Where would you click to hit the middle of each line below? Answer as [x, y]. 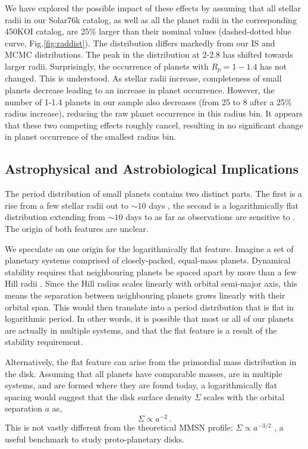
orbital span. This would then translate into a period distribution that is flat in [149, 307]
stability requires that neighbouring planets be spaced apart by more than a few [151, 271]
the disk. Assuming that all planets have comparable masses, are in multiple [144, 373]
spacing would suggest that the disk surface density [98, 396]
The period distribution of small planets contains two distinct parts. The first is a [154, 194]
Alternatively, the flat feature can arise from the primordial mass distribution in [151, 361]
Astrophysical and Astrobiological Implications [152, 169]
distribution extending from [55, 217]
